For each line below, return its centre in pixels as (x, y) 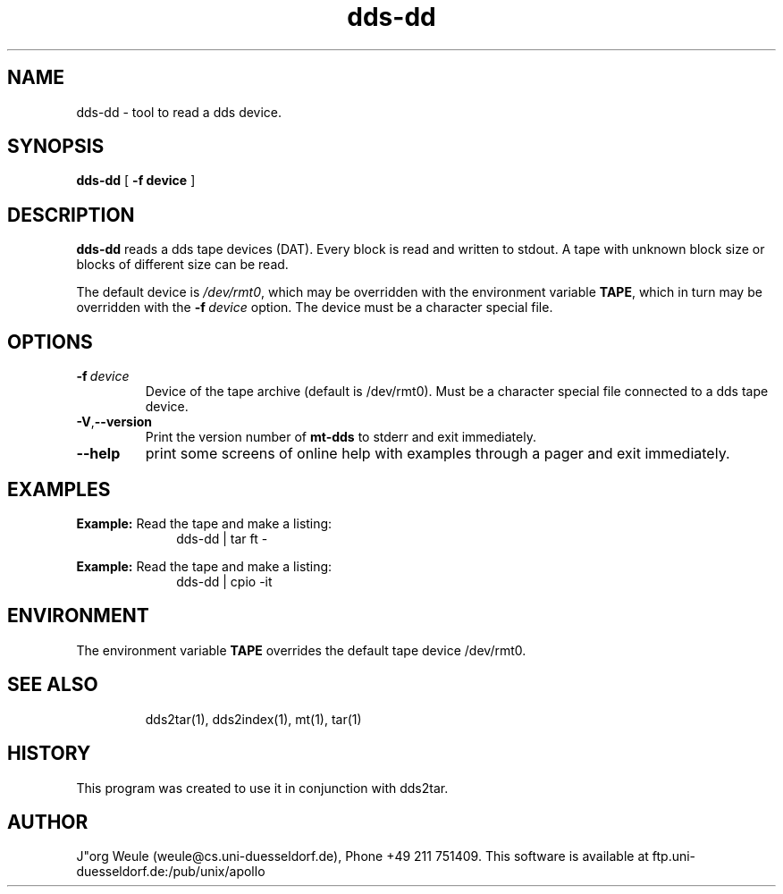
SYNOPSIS (56, 147)
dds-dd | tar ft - (222, 538)
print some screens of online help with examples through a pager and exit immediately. (438, 454)
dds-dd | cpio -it (224, 581)
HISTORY (49, 754)
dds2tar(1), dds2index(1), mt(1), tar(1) (253, 719)
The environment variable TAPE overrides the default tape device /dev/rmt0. (301, 650)
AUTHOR (48, 822)
